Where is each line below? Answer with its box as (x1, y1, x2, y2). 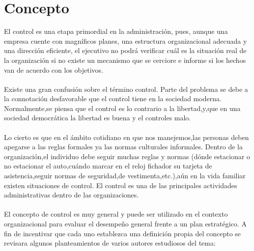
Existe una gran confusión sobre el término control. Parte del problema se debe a (4, 84, 248, 94)
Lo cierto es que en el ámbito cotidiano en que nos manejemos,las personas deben (4, 132, 249, 142)
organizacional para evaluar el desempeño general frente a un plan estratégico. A (4, 219, 247, 228)
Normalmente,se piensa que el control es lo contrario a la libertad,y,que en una (4, 103, 241, 113)
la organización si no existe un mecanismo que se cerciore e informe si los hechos (4, 55, 246, 65)
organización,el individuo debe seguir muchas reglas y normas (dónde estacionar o (4, 151, 251, 161)
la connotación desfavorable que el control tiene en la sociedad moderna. (4, 93, 222, 104)
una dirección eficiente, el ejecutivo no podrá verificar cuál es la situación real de (4, 45, 247, 56)
